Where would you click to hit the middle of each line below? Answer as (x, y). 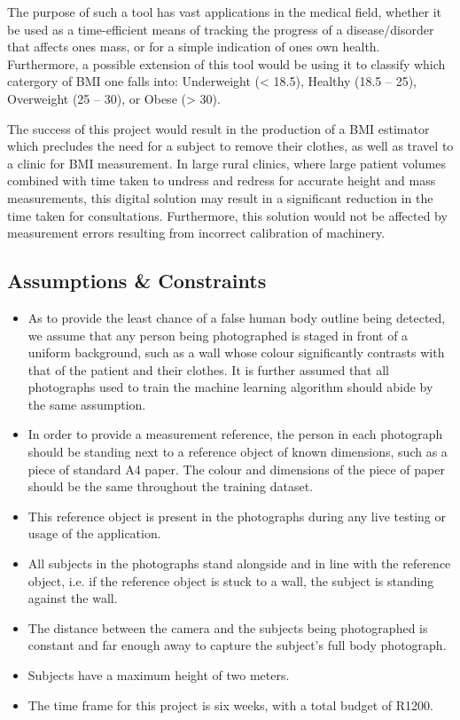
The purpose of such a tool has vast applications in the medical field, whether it (225, 12)
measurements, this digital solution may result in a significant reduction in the (220, 197)
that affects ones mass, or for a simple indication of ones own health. (194, 47)
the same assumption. (87, 404)
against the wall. (73, 598)
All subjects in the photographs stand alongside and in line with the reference (239, 563)
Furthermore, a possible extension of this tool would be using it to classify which (226, 63)
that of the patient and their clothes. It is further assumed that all (209, 369)
